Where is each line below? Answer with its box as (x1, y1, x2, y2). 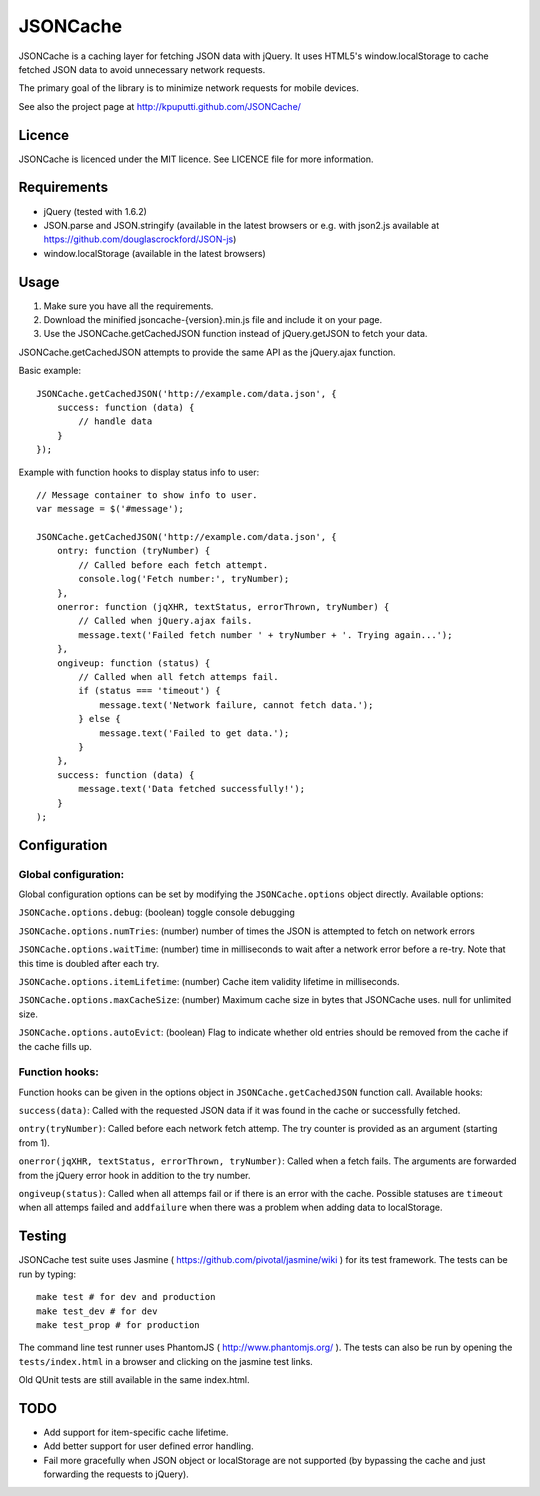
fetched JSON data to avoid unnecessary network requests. (18, 63, 266, 75)
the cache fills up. (18, 1040, 92, 1052)
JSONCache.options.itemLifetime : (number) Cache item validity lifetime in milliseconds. (18, 976, 400, 987)
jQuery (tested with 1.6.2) (43, 205, 147, 217)
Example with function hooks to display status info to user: (18, 466, 260, 478)
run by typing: (18, 1268, 77, 1280)
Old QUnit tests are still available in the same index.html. (18, 1374, 250, 1386)
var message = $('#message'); (36, 503, 185, 515)
